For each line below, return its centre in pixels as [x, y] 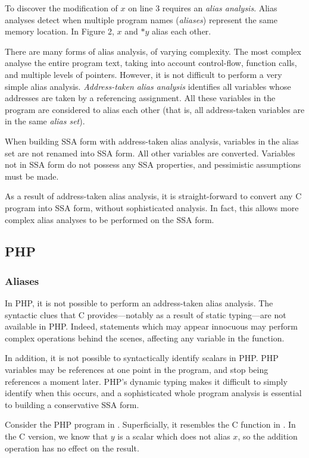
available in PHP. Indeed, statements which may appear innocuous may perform [151, 326]
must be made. [32, 176]
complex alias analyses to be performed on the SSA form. [110, 219]
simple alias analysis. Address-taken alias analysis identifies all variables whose [148, 86]
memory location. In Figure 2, [60, 31]
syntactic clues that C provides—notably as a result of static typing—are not [146, 314]
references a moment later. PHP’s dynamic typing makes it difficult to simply [146, 381]
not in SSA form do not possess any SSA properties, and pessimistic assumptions [153, 164]
